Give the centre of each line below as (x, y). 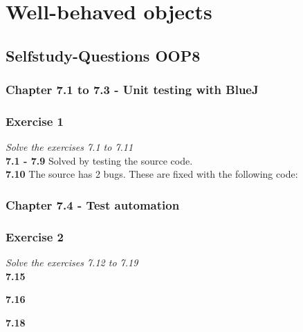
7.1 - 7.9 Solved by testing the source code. (99, 160)
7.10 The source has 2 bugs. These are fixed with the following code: (152, 174)
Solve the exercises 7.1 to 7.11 (70, 147)
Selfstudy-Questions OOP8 (103, 55)
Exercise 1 (35, 121)
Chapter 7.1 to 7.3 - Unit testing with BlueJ (132, 90)
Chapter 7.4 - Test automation (93, 204)
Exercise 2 (35, 236)
